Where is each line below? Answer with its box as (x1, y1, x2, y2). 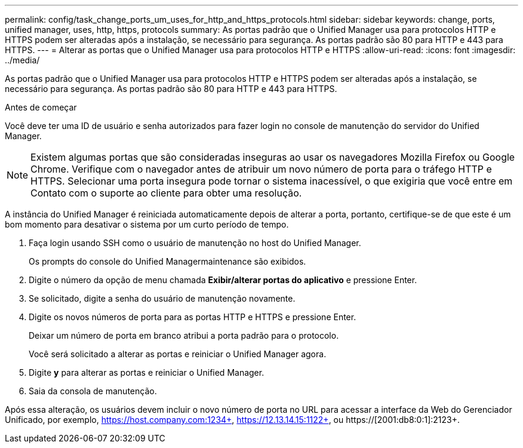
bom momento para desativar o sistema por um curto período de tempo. (5, 219, 289, 229)
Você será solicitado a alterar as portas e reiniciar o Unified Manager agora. (29, 349, 327, 359)
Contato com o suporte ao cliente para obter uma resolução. (30, 187, 302, 199)
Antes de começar (5, 102, 77, 112)
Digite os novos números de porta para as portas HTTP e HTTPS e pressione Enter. (29, 312, 356, 322)
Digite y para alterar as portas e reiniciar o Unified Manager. (29, 367, 264, 378)
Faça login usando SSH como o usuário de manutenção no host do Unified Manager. (29, 238, 361, 248)
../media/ (5, 55, 40, 65)
